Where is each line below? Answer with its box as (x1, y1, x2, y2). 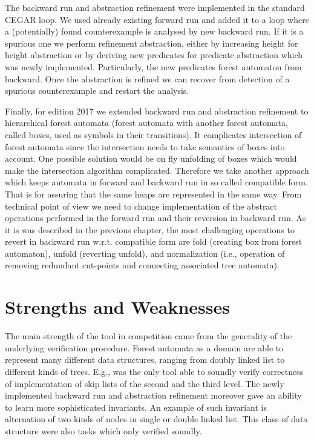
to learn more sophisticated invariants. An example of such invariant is (5, 400, 267, 413)
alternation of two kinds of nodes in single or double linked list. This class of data (5, 413, 308, 425)
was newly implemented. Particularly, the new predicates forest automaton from (5, 60, 302, 73)
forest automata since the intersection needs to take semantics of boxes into (5, 140, 285, 153)
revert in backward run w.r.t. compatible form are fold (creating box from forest (5, 235, 303, 248)
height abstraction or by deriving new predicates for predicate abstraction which (5, 48, 303, 61)
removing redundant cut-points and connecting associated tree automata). (5, 259, 280, 271)
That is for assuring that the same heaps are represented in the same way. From (5, 187, 302, 200)
